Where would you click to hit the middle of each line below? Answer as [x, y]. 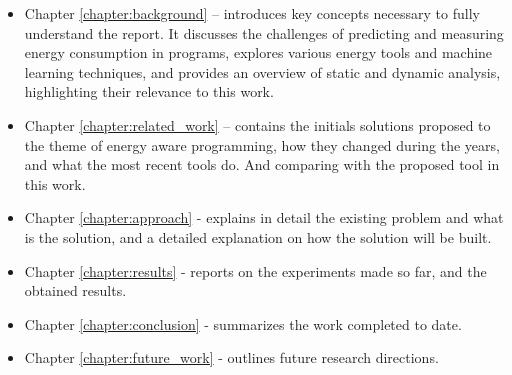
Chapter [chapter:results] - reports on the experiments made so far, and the [255, 270]
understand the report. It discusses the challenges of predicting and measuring [264, 32]
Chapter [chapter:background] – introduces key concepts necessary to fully [252, 13]
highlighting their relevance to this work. [149, 91]
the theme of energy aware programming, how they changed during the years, [262, 144]
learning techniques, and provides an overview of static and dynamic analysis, [262, 71]
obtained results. [75, 290]
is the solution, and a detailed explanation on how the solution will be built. [258, 236]
